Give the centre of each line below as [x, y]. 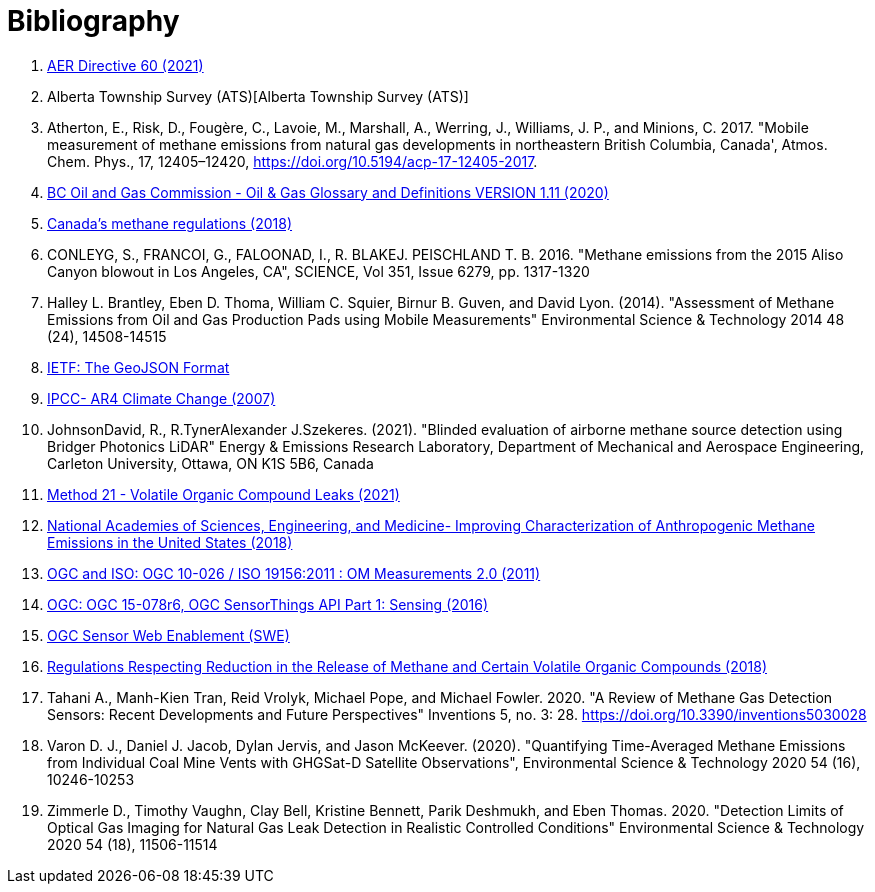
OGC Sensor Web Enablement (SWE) [168, 635]
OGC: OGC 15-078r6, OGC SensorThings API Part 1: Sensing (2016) [268, 604]
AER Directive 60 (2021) [125, 65]
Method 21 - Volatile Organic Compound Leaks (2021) [223, 494]
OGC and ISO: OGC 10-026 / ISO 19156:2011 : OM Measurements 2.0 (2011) [294, 573]
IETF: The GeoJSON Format [138, 367]
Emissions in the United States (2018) [170, 542]
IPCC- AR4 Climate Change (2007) [161, 398]
